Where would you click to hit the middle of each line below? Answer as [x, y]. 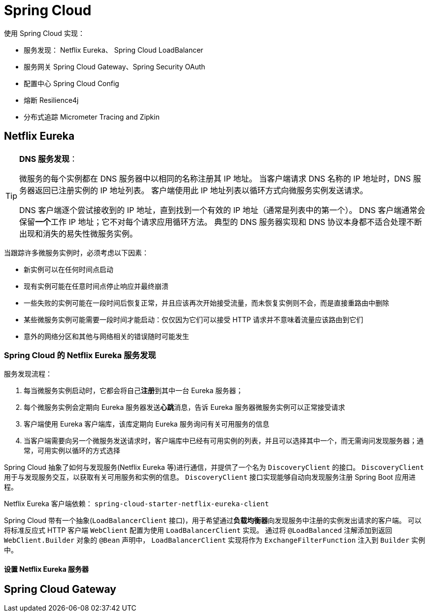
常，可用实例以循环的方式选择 [72, 451]
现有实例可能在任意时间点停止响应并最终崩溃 [96, 286]
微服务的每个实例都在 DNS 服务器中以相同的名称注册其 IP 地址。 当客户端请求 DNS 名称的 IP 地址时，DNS [215, 178]
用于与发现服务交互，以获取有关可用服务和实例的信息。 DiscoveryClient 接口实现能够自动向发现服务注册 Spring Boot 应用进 [210, 477]
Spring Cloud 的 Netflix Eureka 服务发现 [80, 355]
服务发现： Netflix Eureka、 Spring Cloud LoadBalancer [114, 50]
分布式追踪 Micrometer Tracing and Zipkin [92, 117]
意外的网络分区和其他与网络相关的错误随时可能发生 [106, 336]
